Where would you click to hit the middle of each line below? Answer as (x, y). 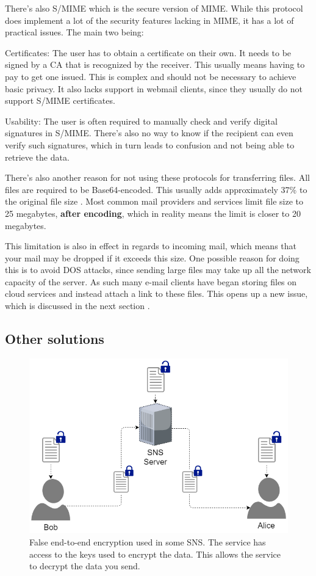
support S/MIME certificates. (60, 100)
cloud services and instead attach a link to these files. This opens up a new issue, (156, 293)
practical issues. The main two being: (74, 32)
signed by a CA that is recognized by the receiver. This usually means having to (155, 64)
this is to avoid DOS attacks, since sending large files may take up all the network (158, 270)
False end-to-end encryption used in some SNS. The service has (148, 542)
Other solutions (55, 339)
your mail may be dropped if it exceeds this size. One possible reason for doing (152, 257)
